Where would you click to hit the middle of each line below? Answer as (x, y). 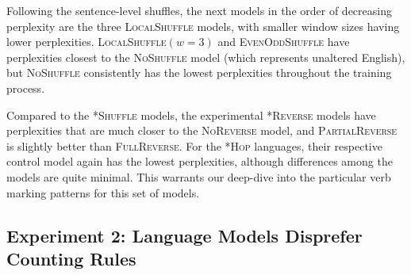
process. (26, 88)
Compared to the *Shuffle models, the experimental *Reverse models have (191, 115)
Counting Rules (71, 258)
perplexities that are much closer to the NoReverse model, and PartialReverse (202, 130)
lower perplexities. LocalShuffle (86, 42)
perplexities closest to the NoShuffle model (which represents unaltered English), (206, 57)
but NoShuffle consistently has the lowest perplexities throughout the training (199, 73)
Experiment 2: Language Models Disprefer (184, 235)
